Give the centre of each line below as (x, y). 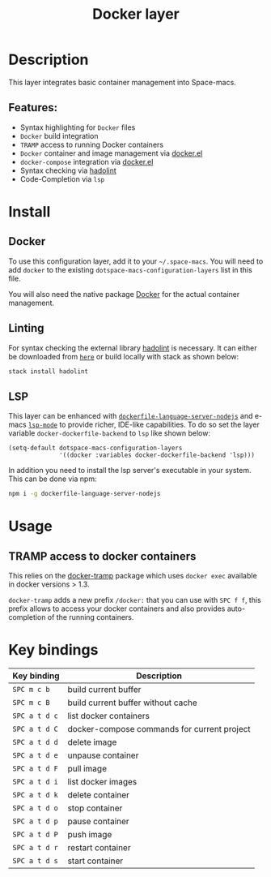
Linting (26, 328)
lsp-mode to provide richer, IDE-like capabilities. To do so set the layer (144, 425)
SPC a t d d (36, 742)
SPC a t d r (36, 848)
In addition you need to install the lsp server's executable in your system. (130, 471)
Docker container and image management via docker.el (111, 153)
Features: (33, 107)
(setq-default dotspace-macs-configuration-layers (95, 448)
